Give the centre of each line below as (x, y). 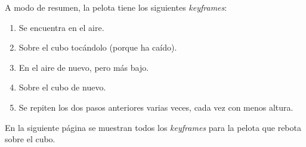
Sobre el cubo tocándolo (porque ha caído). (98, 47)
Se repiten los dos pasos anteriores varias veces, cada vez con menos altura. (156, 107)
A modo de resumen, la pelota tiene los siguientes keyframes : (116, 7)
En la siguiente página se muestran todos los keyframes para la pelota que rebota (153, 127)
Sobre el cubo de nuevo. (62, 87)
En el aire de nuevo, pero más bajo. (84, 67)
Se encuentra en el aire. (61, 27)
